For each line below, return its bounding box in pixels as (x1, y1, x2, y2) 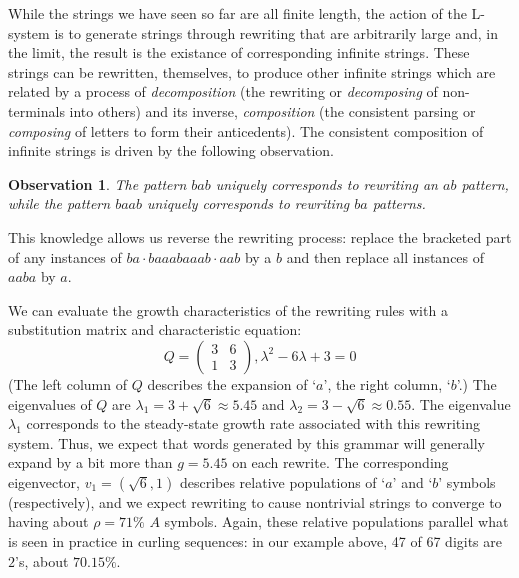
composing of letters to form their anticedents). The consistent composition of (8, 120, 484, 141)
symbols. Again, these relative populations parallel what (164, 511, 509, 532)
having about (8, 511, 89, 532)
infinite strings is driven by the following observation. (8, 140, 334, 161)
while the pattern (8, 193, 111, 214)
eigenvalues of (8, 393, 92, 414)
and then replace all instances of (286, 246, 485, 267)
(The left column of (8, 373, 127, 394)
